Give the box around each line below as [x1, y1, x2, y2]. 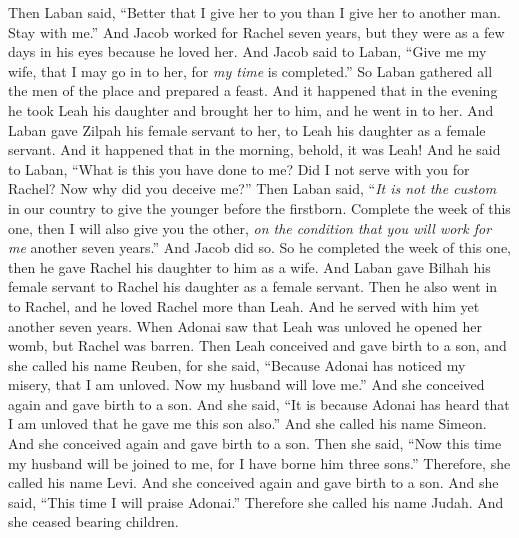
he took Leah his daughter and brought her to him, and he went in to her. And [8, 99, 494, 120]
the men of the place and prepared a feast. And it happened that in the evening [8, 80, 498, 101]
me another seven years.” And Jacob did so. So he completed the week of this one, [8, 237, 511, 258]
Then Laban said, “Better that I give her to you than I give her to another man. [8, 2, 501, 22]
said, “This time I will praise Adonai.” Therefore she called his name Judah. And [8, 491, 504, 512]
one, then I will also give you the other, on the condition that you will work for [8, 217, 492, 238]
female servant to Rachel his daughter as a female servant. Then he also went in [8, 276, 498, 297]
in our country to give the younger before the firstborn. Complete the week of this [8, 197, 511, 218]
